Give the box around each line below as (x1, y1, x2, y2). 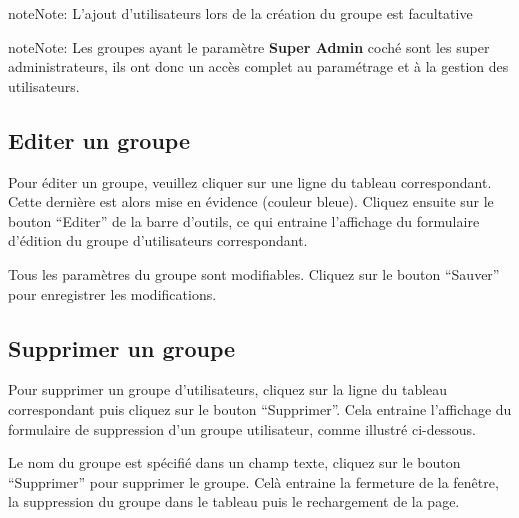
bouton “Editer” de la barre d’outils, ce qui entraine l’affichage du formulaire (8, 210, 480, 231)
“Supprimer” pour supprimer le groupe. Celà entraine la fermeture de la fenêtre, (8, 471, 499, 492)
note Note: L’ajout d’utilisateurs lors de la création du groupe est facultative (8, 3, 473, 23)
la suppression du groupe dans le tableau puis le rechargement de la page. (8, 491, 460, 512)
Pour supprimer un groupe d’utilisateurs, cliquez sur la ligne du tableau (8, 379, 448, 400)
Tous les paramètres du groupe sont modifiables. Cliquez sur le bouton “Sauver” (8, 263, 500, 284)
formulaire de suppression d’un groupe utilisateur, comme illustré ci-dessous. (8, 418, 476, 439)
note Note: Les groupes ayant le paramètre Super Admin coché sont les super (8, 36, 490, 57)
